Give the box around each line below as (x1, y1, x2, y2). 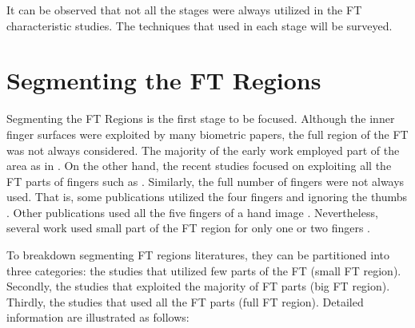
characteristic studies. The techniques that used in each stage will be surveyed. (6, 17, 393, 34)
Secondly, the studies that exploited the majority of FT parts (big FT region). (6, 278, 390, 294)
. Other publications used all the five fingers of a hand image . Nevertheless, (6, 204, 378, 220)
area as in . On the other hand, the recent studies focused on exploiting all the (6, 157, 392, 174)
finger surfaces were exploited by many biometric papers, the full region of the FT (6, 125, 409, 142)
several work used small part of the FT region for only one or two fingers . (6, 219, 370, 236)
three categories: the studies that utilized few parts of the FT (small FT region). (6, 262, 401, 279)
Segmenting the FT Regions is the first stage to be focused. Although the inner (6, 110, 395, 127)
